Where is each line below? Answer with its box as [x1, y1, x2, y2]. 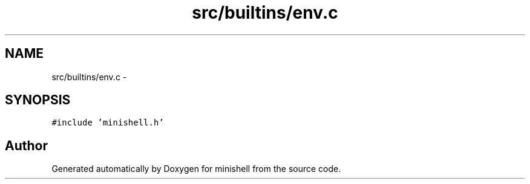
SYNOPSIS [5, 92, 71, 108]
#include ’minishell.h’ [51, 118, 164, 128]
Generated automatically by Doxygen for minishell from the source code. [51, 163, 341, 174]
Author [5, 138, 48, 153]
